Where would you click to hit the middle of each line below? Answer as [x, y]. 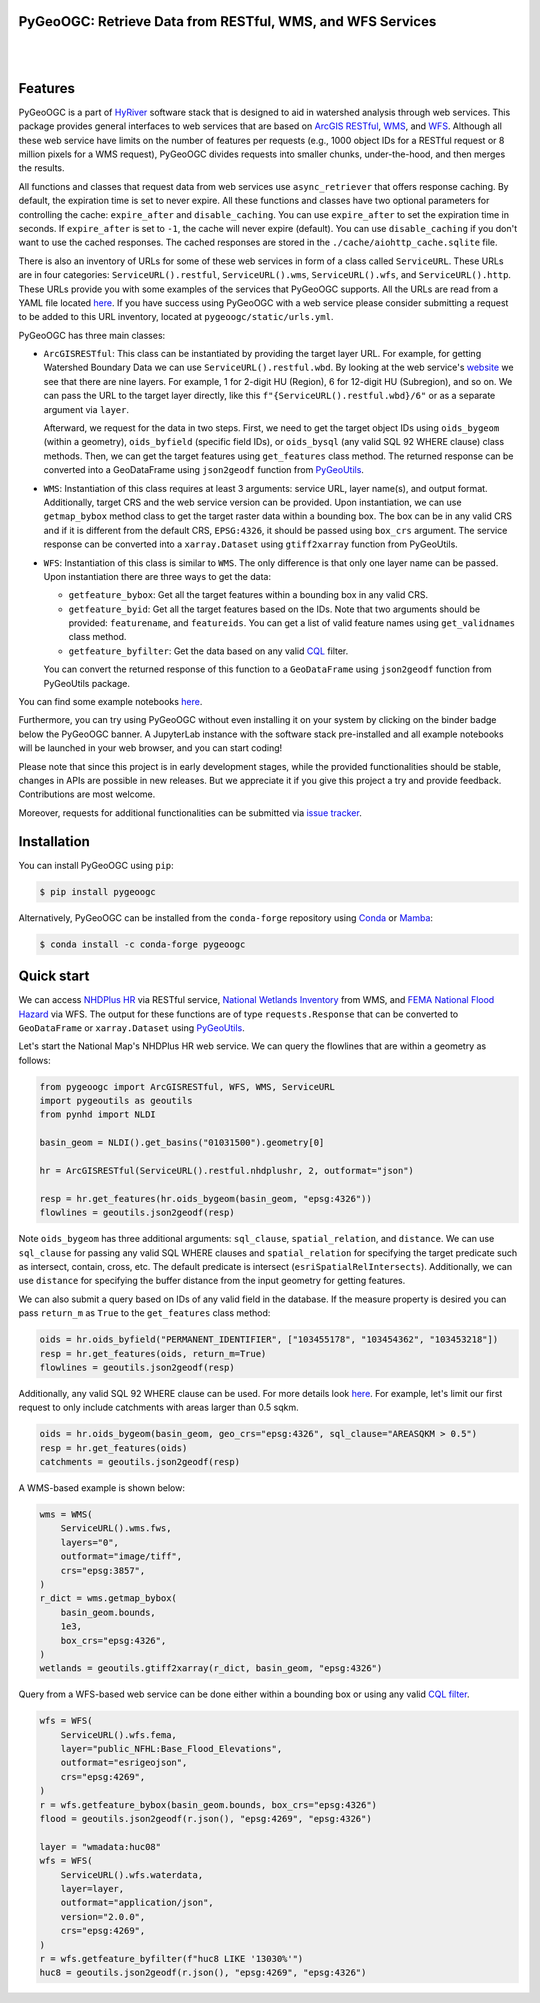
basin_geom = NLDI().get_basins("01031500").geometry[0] [182, 1143]
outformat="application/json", [137, 1903]
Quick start [54, 976]
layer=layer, [92, 1888]
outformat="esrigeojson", [124, 1763]
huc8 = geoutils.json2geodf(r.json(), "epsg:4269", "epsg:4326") [203, 1973]
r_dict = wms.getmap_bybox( [108, 1598]
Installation [54, 841]
